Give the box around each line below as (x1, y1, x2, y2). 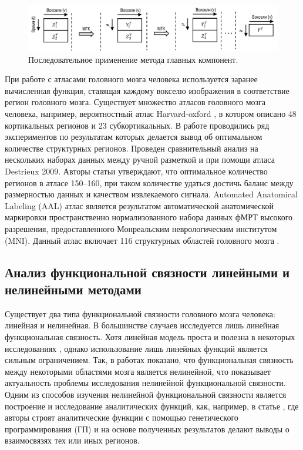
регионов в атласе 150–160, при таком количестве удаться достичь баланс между (5, 176, 294, 189)
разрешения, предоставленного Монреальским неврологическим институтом (5, 222, 277, 234)
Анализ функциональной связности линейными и (5, 263, 290, 281)
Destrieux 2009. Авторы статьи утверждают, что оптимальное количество (5, 165, 268, 177)
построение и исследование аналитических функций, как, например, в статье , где (5, 399, 299, 412)
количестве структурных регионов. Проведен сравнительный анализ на (5, 142, 258, 154)
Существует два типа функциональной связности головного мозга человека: (5, 307, 275, 320)
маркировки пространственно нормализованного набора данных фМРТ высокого (5, 211, 293, 223)
